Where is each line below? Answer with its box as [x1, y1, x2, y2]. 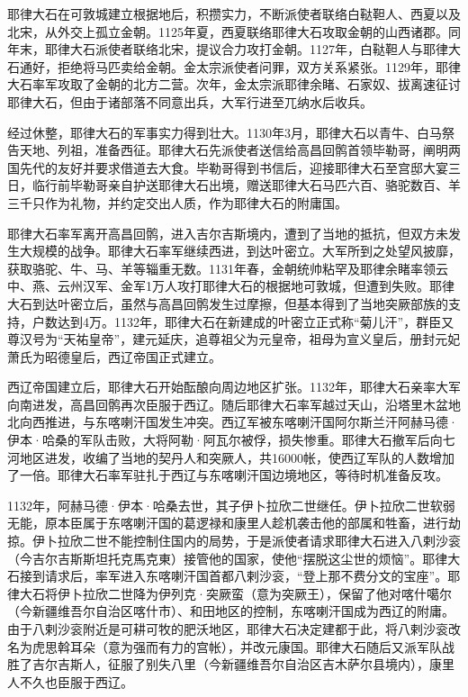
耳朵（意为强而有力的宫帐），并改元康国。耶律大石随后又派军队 [69, 637, 442, 656]
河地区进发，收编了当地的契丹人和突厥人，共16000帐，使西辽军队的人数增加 [7, 448, 454, 466]
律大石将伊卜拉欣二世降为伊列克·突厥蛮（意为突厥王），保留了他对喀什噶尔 [7, 584, 452, 602]
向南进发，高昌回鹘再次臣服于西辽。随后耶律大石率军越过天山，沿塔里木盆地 [7, 394, 461, 413]
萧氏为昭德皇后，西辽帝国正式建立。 [7, 347, 221, 366]
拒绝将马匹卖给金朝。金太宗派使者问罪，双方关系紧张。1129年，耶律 [57, 57, 461, 76]
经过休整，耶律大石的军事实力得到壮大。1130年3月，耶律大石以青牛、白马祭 [7, 122, 454, 141]
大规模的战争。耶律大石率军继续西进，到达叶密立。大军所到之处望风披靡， [19, 241, 461, 260]
